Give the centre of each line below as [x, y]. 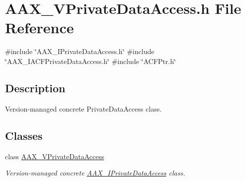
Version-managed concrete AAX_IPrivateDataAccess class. [95, 173]
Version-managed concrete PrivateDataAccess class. [83, 108]
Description [35, 88]
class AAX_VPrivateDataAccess [55, 156]
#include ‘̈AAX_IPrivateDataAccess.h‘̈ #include [80, 51]
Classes [24, 135]
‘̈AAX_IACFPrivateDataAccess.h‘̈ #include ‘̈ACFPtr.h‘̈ [90, 61]
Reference [40, 28]
